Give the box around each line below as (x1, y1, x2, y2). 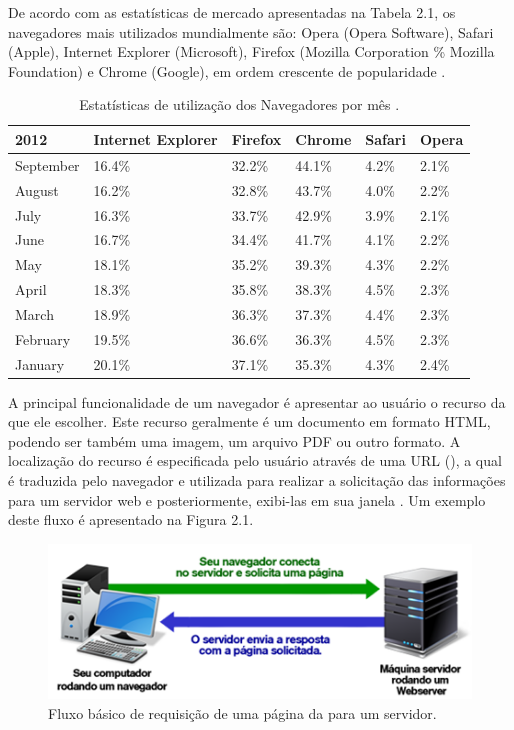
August (15, 179, 59, 200)
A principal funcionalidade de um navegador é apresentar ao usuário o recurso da (8, 391, 506, 412)
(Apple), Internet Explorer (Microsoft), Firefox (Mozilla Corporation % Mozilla (8, 41, 495, 62)
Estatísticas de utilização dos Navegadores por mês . (79, 94, 400, 115)
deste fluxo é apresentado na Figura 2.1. (8, 509, 254, 530)
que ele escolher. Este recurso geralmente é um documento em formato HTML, (8, 411, 491, 432)
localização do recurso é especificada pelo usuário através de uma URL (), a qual (8, 450, 502, 471)
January (15, 353, 65, 374)
